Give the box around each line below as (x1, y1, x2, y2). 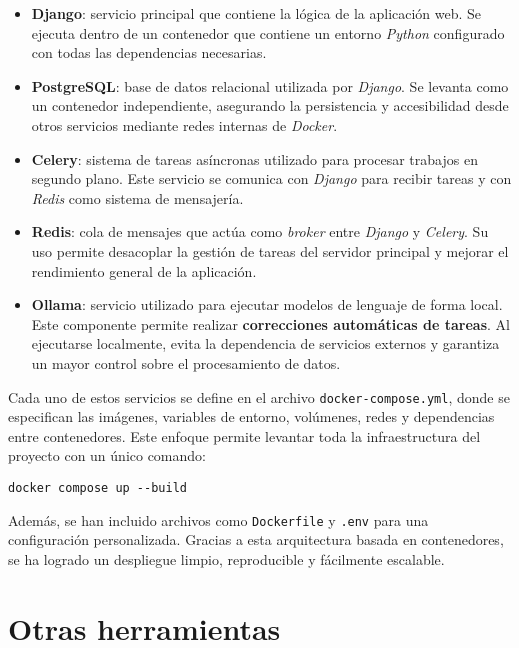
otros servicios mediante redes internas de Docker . (31, 114, 338, 135)
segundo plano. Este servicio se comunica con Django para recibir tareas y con (31, 168, 512, 189)
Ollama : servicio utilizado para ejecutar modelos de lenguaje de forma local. (31, 294, 503, 315)
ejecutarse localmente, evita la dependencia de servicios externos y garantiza (31, 333, 500, 354)
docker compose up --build (8, 480, 187, 495)
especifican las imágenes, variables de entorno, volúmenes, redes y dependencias (8, 406, 495, 427)
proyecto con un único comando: (8, 445, 206, 466)
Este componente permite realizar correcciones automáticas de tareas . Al (31, 313, 510, 334)
